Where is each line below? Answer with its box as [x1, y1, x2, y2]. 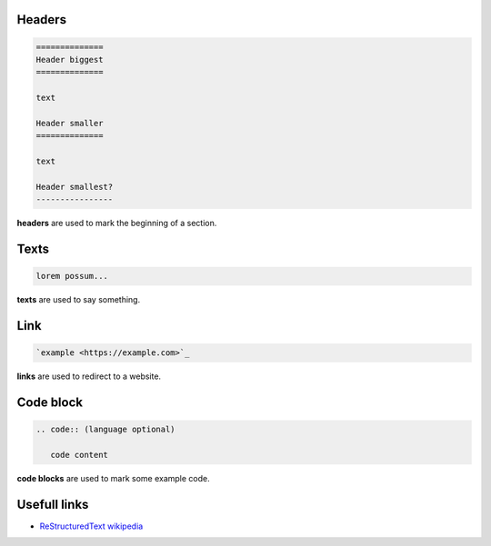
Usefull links [16, 496, 89, 512]
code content [50, 450, 109, 461]
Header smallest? [35, 182, 114, 192]
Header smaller [35, 118, 104, 128]
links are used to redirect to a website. [16, 371, 162, 382]
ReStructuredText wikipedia [39, 521, 144, 531]
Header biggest [35, 55, 104, 65]
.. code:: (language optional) [35, 424, 176, 435]
